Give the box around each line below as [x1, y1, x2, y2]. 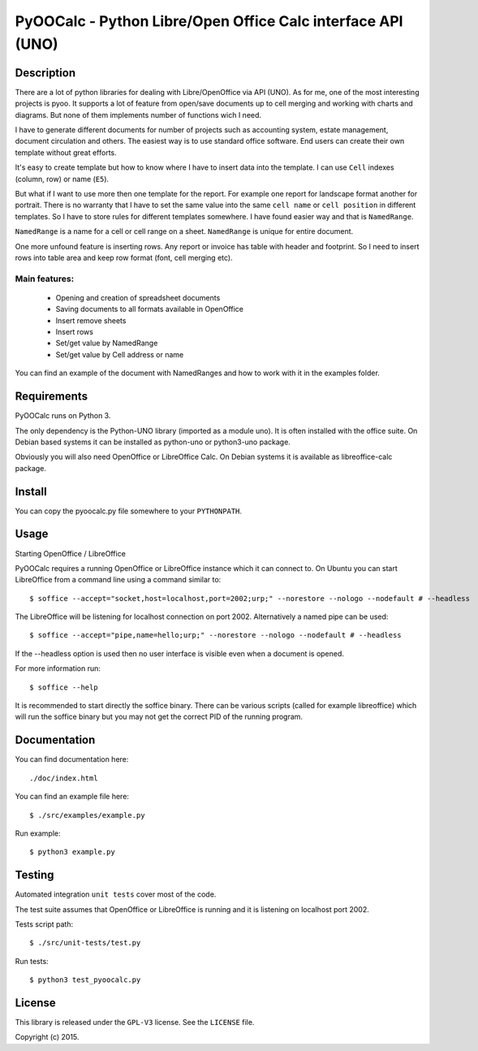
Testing [15, 868, 54, 882]
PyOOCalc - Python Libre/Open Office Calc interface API [15, 12, 403, 30]
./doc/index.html [29, 773, 98, 783]
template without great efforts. [15, 147, 117, 158]
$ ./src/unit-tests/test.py [29, 938, 141, 948]
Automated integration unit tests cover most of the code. [15, 889, 217, 899]
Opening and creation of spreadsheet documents [55, 292, 221, 302]
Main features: [15, 273, 75, 284]
